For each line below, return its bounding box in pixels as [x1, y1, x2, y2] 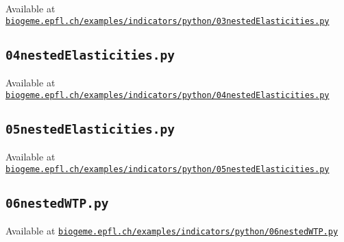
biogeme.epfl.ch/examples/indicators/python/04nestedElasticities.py [5, 90, 330, 100]
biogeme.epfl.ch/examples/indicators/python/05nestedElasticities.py [5, 164, 330, 174]
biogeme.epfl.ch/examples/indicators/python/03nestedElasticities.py [5, 16, 330, 26]
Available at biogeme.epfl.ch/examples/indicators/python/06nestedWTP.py [5, 223, 339, 238]
